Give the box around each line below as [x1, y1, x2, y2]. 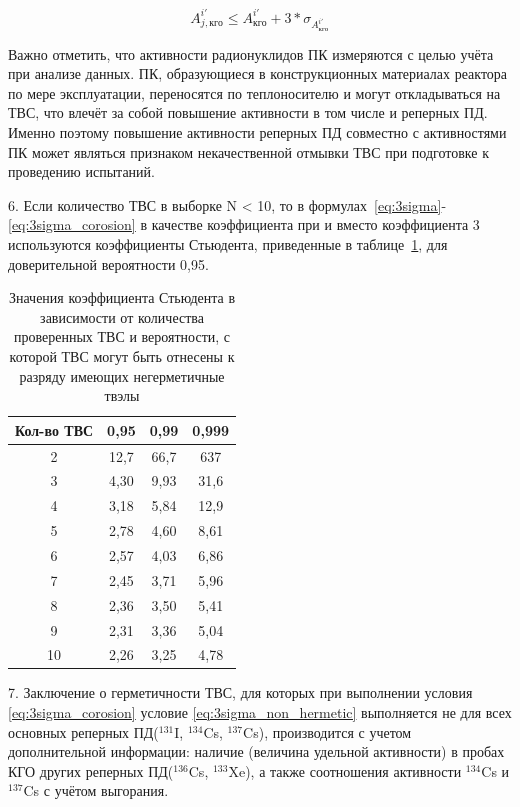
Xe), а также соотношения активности [228, 760, 462, 781]
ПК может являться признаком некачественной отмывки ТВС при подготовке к [8, 141, 489, 162]
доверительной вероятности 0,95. [8, 253, 209, 274]
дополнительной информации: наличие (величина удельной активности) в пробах [8, 741, 505, 762]
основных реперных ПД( [8, 721, 159, 742]
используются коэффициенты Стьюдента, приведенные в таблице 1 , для [8, 234, 448, 254]
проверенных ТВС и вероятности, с [14, 326, 231, 347]
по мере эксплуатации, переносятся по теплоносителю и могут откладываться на [8, 82, 501, 103]
